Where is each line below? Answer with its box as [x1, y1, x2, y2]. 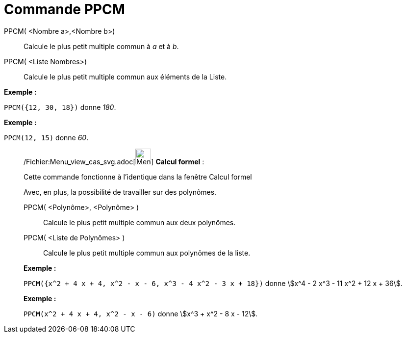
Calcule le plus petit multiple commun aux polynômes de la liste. [43, 248, 251, 257]
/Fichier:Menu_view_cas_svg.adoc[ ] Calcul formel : [24, 157, 204, 166]
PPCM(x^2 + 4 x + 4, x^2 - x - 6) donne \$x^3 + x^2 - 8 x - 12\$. [24, 309, 258, 318]
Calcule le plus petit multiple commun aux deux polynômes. [43, 218, 236, 227]
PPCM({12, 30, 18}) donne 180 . [4, 103, 116, 111]
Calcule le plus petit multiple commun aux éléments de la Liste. [24, 72, 227, 81]
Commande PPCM [4, 1, 125, 18]
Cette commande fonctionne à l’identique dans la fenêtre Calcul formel [24, 172, 252, 181]
